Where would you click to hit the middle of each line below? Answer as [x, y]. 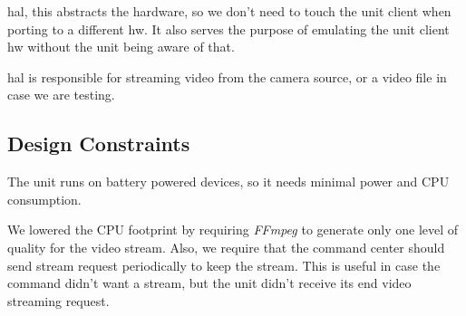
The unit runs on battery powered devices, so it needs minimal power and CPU [228, 182]
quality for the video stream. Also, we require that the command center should [226, 247]
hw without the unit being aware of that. [121, 47]
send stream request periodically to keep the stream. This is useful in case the [224, 265]
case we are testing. [61, 95]
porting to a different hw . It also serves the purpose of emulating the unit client [228, 29]
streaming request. [58, 300]
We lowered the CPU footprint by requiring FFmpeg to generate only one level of [233, 230]
